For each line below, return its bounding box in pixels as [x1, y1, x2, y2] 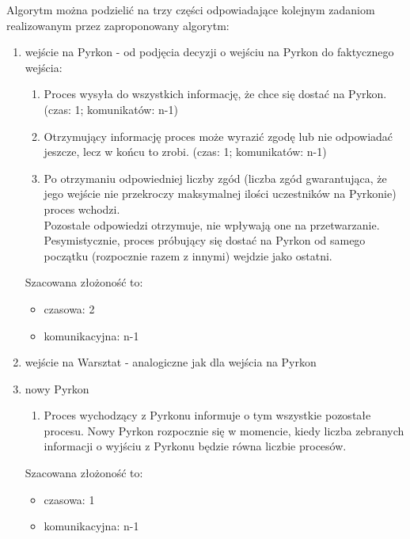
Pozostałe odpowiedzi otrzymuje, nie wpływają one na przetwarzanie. [44, 216, 380, 233]
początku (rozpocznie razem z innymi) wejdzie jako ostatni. [44, 247, 332, 264]
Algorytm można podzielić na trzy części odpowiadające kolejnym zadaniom [6, 2, 375, 17]
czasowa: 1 [44, 491, 95, 507]
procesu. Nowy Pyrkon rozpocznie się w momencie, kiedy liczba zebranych [44, 422, 404, 438]
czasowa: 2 [44, 300, 95, 317]
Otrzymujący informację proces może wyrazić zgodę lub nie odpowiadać [44, 127, 393, 144]
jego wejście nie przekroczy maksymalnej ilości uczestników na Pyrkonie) [44, 185, 397, 202]
